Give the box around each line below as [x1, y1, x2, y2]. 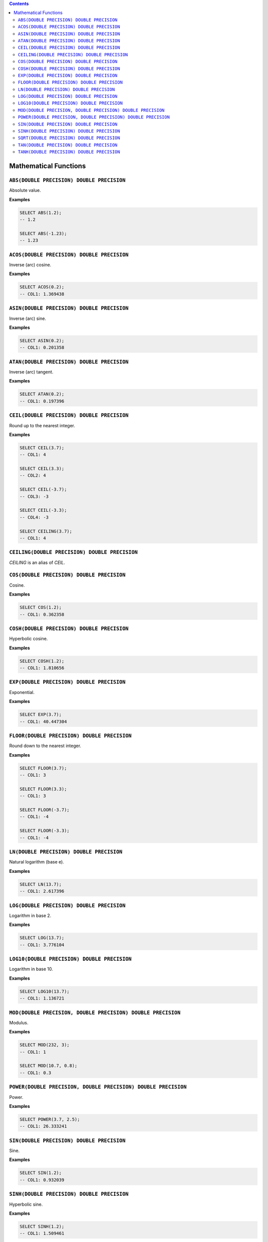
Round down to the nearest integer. [9, 743, 81, 749]
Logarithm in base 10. [9, 966, 53, 972]
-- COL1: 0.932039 [19, 1177, 65, 1182]
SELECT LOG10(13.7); [19, 989, 69, 994]
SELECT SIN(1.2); [19, 1170, 62, 1176]
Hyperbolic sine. [9, 1201, 43, 1207]
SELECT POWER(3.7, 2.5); [19, 1116, 80, 1122]
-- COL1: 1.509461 [19, 1231, 65, 1237]
